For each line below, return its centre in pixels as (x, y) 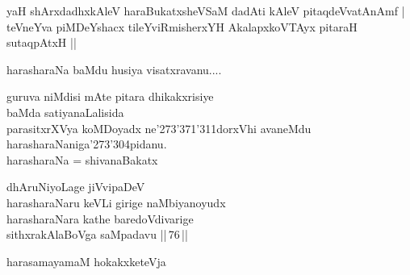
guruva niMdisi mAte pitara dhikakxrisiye (110, 96)
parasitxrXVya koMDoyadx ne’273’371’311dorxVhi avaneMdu (159, 128)
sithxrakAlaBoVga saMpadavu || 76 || (97, 234)
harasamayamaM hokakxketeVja (86, 261)
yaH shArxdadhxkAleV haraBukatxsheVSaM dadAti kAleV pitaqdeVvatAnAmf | (206, 10)
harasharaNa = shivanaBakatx (82, 159)
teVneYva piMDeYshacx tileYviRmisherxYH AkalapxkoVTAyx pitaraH (182, 26)
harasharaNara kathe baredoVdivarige (100, 218)
